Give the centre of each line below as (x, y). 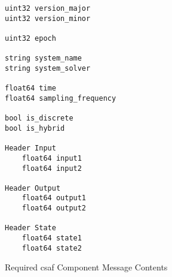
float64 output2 (54, 208)
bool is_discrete (39, 118)
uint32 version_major (48, 8)
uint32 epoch (30, 38)
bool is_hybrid (35, 128)
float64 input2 (52, 168)
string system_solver (48, 68)
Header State (30, 228)
